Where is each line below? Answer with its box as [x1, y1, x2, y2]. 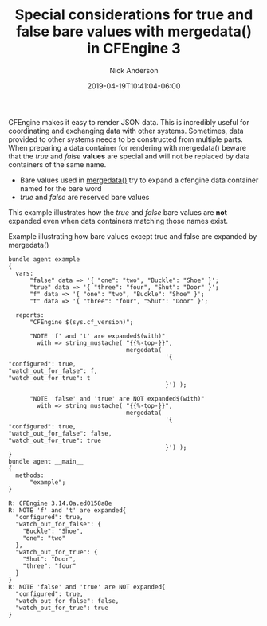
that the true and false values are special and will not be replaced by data [8, 151, 250, 161]
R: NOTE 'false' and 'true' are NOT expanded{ [8, 583, 166, 591]
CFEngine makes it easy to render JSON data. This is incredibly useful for [8, 117, 249, 127]
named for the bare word [19, 183, 102, 193]
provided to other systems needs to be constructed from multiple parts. [8, 134, 243, 144]
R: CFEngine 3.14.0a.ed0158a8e [8, 499, 112, 507]
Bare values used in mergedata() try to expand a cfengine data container [19, 175, 259, 185]
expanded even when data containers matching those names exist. [8, 216, 229, 225]
